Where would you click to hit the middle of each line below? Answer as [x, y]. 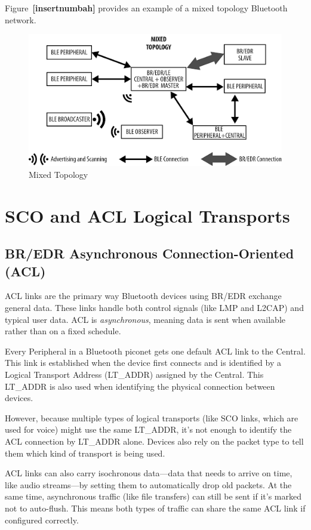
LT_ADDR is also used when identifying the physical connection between [140, 386]
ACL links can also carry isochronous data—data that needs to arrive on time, [149, 473]
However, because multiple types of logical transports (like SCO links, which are [152, 417]
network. [21, 19]
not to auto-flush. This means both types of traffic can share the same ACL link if [155, 508]
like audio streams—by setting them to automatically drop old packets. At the [148, 484]
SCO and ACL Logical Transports [147, 215]
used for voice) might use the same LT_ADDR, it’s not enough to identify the [148, 429]
